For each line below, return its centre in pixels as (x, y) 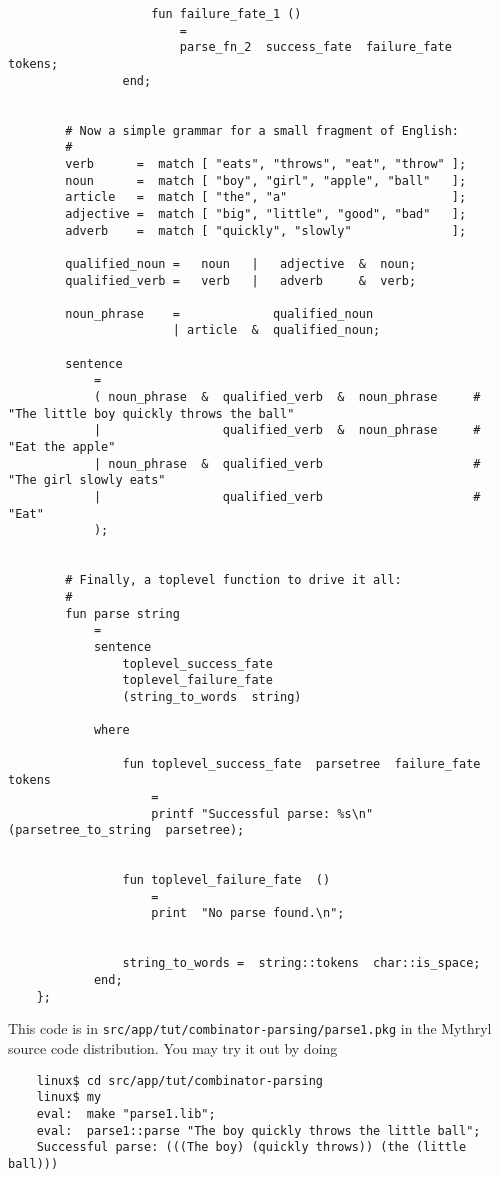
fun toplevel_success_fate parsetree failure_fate (301, 763)
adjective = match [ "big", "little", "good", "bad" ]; (266, 213)
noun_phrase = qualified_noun (219, 313)
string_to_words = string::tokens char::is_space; (301, 963)
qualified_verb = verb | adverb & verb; (241, 280)
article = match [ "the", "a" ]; (266, 197)
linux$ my (69, 1097)
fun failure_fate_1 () (226, 14)
